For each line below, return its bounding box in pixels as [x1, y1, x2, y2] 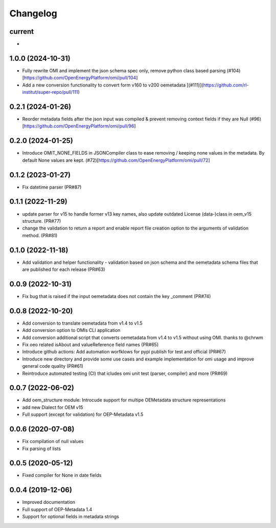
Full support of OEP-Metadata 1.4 [22, 506, 93, 512]
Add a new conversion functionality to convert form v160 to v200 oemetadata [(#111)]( [22, 82, 204, 88]
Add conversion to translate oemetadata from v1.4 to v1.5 [22, 320, 143, 326]
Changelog [9, 8, 57, 19]
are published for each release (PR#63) [22, 266, 105, 272]
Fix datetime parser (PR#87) [22, 184, 82, 190]
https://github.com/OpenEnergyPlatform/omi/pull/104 [24, 75, 136, 81]
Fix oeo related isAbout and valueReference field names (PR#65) [22, 342, 159, 348]
